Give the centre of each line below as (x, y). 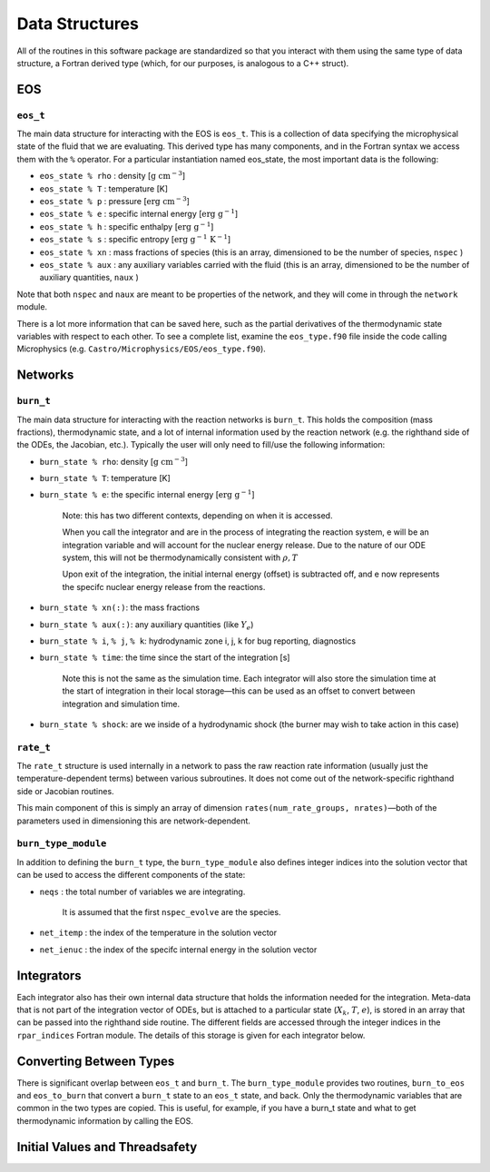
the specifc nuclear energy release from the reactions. (164, 586)
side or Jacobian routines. (65, 791)
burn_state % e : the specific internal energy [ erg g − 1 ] (147, 494)
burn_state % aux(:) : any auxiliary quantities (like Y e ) (147, 625)
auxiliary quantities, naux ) (89, 278)
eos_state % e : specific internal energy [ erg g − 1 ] (139, 213)
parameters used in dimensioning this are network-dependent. (134, 821)
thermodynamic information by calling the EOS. (105, 1120)
